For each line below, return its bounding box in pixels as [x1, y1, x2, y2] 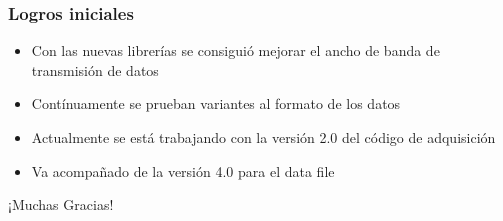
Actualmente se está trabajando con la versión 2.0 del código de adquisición [31, 127, 496, 147]
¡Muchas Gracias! [8, 194, 114, 215]
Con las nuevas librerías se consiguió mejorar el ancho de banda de [31, 40, 440, 61]
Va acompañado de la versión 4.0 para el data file [31, 160, 335, 181]
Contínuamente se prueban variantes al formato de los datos [31, 93, 401, 114]
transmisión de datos [31, 59, 159, 80]
